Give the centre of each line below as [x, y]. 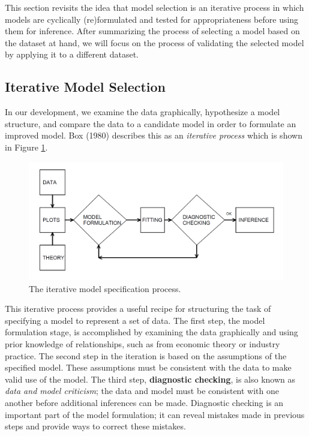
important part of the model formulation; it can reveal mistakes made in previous [155, 414]
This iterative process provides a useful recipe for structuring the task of [138, 309]
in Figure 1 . [26, 147]
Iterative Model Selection [85, 87]
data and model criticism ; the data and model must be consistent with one [142, 391]
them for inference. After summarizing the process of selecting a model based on [152, 31]
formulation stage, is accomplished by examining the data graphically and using [151, 332]
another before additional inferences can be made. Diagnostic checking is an [144, 402]
